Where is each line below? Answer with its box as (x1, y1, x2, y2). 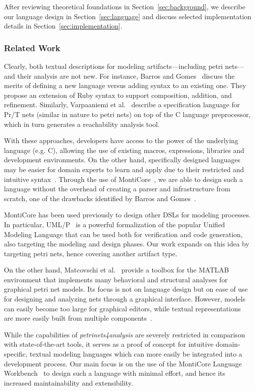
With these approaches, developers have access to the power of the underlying (4, 135, 238, 146)
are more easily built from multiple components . (4, 313, 152, 323)
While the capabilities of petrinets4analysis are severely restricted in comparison (4, 329, 245, 339)
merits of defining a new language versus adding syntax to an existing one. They (4, 80, 246, 90)
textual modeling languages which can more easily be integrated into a (29, 349, 242, 359)
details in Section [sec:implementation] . (4, 21, 122, 31)
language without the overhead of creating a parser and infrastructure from (4, 183, 230, 194)
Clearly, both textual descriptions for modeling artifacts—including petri (4, 61, 223, 71)
